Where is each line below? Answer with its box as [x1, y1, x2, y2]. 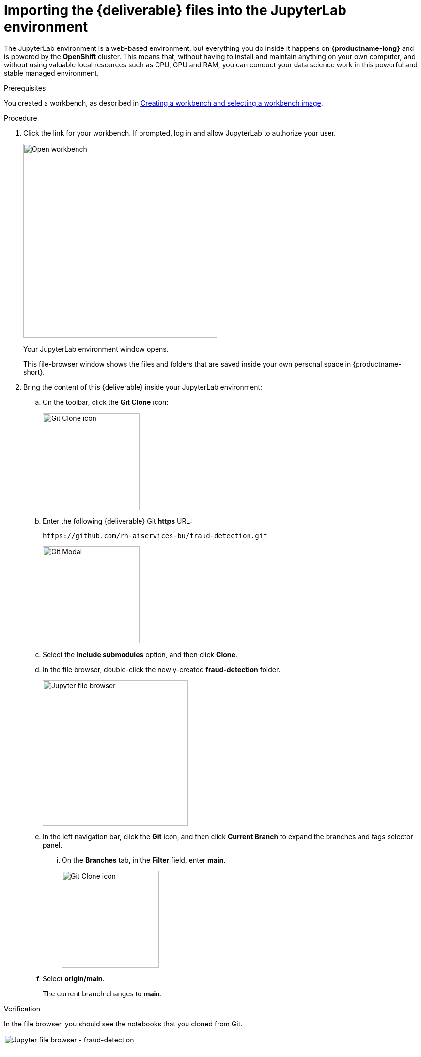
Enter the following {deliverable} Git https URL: [43, 516, 192, 525]
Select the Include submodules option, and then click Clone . [43, 650, 237, 658]
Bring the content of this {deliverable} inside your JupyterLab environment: [23, 383, 263, 391]
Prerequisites [4, 83, 46, 92]
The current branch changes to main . [43, 989, 162, 998]
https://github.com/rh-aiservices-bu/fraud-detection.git [43, 531, 267, 540]
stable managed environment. [4, 68, 99, 77]
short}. [23, 368, 45, 376]
